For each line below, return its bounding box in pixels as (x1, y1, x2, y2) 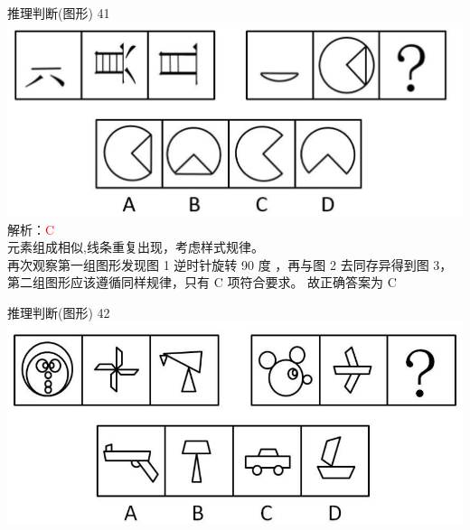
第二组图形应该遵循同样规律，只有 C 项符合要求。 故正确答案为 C (7, 273, 397, 292)
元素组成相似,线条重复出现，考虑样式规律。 (7, 237, 264, 256)
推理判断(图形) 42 (7, 303, 110, 322)
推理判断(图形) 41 (7, 4, 110, 22)
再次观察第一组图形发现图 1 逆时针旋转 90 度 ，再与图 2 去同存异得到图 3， (7, 255, 453, 274)
